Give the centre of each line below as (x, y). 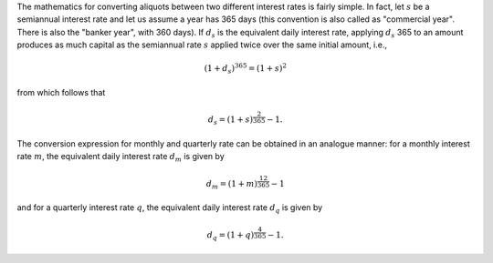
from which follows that (61, 92)
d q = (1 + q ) (231, 236)
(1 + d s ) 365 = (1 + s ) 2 (246, 69)
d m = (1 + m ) (231, 185)
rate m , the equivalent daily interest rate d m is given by (121, 157)
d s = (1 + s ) (231, 121)
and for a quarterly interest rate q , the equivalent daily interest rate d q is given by (170, 209)
